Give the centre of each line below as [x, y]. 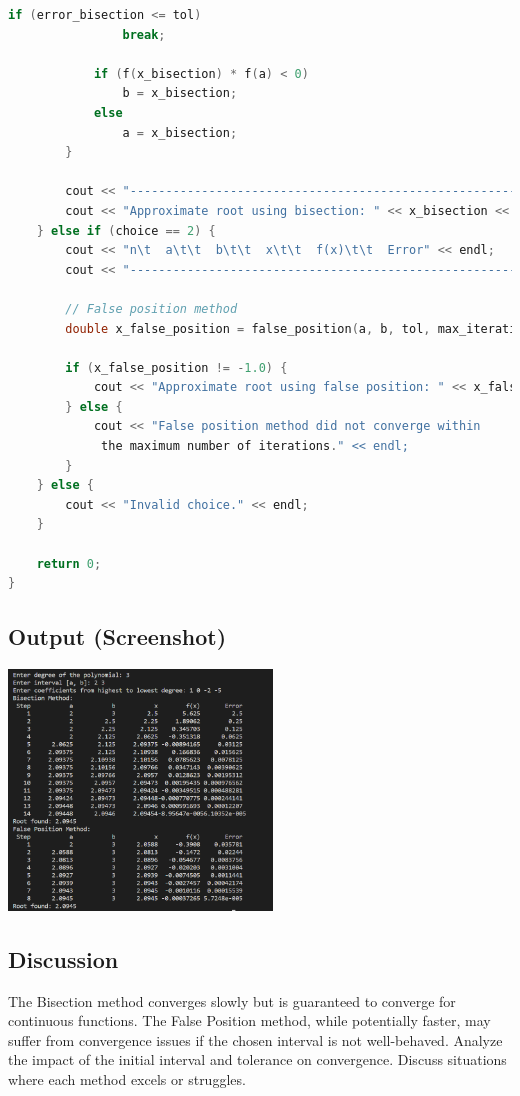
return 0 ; [69, 563]
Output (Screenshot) [117, 636]
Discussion [63, 958]
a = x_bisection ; [180, 132]
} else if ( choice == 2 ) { [126, 230]
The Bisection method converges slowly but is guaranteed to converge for [232, 1000]
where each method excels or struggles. [127, 1078]
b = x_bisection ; [180, 93]
